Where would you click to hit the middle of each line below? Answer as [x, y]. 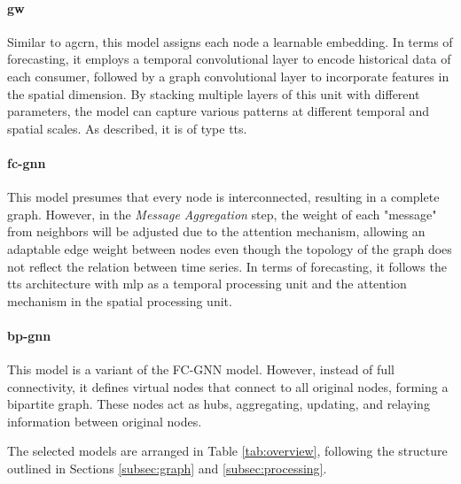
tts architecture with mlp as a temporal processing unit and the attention [207, 284]
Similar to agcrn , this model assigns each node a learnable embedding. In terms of [230, 41]
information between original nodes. [105, 421]
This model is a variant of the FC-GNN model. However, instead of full [201, 369]
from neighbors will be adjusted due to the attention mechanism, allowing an [216, 231]
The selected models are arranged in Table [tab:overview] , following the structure [227, 451]
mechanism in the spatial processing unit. [120, 300]
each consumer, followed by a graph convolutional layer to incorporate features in [228, 76]
